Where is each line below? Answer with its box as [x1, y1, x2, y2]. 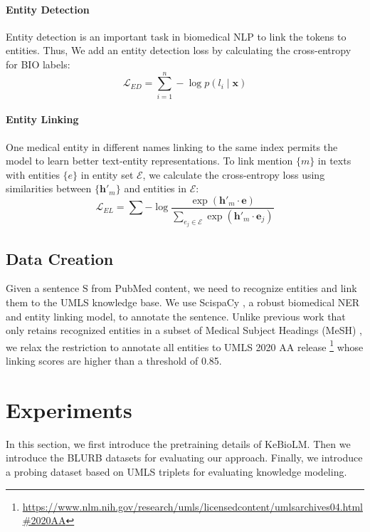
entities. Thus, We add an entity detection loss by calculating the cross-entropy [6, 43, 351, 58]
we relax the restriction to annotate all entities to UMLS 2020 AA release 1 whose [6, 337, 364, 354]
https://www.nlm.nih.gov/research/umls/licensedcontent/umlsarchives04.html [22, 499, 363, 513]
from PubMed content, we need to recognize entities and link [91, 281, 357, 296]
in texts [317, 153, 351, 168]
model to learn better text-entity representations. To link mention [6, 153, 293, 168]
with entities [6, 167, 60, 182]
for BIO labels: [6, 56, 70, 71]
